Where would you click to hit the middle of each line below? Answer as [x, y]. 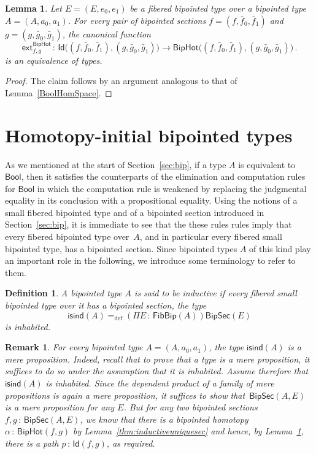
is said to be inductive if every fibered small [216, 293]
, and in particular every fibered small [211, 237]
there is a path [32, 443]
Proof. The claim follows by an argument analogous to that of [121, 81]
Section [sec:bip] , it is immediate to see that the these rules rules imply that [148, 224]
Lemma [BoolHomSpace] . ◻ [59, 92]
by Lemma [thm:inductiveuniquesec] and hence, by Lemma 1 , [188, 431]
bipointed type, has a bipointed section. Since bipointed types [121, 248]
